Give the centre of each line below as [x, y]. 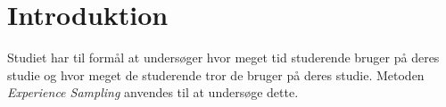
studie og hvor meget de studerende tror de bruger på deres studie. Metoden [216, 74]
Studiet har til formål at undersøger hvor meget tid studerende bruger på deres [223, 58]
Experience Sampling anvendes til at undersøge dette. [153, 92]
